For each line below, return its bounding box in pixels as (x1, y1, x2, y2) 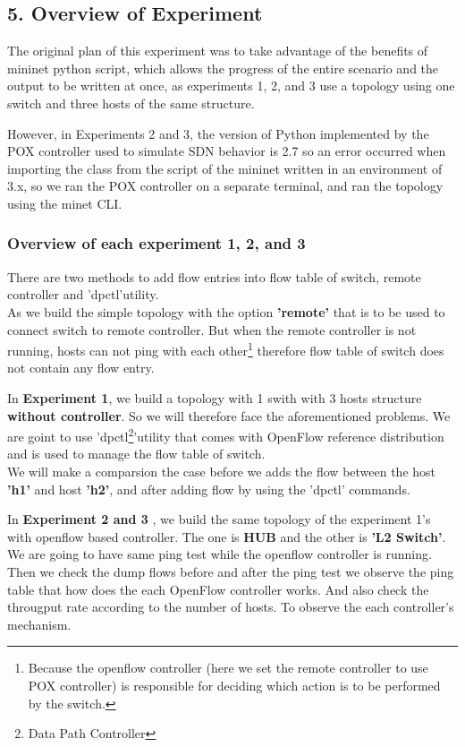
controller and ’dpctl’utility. (7, 285, 159, 304)
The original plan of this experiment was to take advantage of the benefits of (7, 41, 428, 60)
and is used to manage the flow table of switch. (7, 444, 266, 463)
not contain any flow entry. (7, 358, 155, 377)
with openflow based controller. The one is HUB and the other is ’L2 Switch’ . (7, 527, 446, 545)
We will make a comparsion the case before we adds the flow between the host (7, 462, 436, 481)
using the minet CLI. (7, 193, 123, 212)
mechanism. (7, 614, 72, 633)
